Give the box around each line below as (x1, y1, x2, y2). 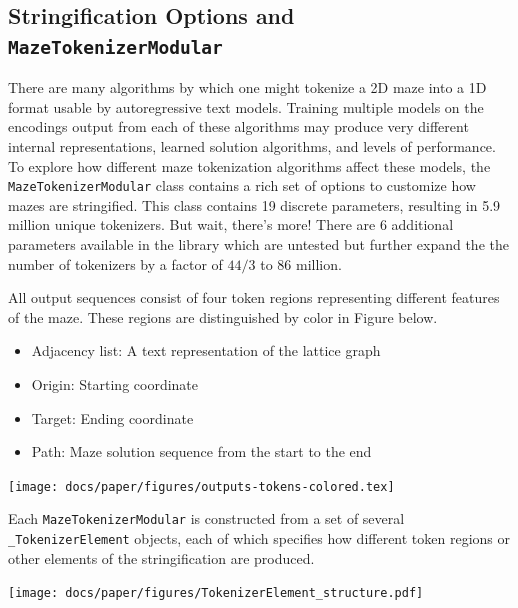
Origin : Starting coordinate (31, 373, 199, 394)
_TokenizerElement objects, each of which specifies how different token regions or (8, 528, 511, 549)
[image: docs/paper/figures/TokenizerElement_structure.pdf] (8, 586, 424, 601)
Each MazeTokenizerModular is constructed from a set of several (8, 508, 405, 529)
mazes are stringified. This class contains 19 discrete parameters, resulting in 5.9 (8, 194, 501, 215)
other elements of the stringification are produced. (8, 547, 315, 568)
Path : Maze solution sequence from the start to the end (31, 441, 372, 462)
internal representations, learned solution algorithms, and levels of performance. (8, 135, 496, 156)
